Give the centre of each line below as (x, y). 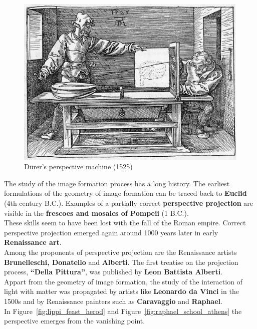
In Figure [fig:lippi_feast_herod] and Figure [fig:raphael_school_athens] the (123, 311)
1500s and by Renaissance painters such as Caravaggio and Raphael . (113, 301)
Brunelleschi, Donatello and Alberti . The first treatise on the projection (121, 262)
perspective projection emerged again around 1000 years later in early (111, 232)
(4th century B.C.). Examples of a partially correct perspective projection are (129, 203)
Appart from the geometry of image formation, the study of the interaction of (123, 281)
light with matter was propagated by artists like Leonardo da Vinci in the (121, 291)
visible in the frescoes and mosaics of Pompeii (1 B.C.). (96, 213)
